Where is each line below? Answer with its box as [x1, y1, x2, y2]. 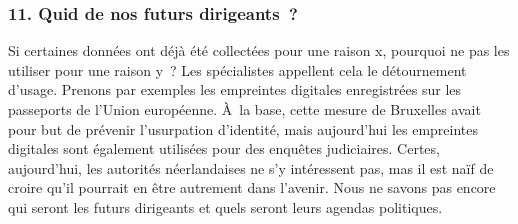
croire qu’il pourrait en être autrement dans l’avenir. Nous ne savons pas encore [8, 177, 496, 198]
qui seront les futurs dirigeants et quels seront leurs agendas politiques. [8, 196, 443, 217]
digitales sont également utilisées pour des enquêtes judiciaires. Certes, [8, 138, 440, 159]
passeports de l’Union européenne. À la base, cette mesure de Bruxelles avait [8, 99, 481, 119]
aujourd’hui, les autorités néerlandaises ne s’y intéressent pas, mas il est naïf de [8, 157, 494, 178]
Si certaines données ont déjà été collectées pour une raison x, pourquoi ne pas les [8, 40, 510, 61]
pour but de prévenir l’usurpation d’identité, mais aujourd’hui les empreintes [8, 118, 479, 139]
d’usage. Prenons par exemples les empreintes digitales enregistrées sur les [8, 79, 462, 100]
